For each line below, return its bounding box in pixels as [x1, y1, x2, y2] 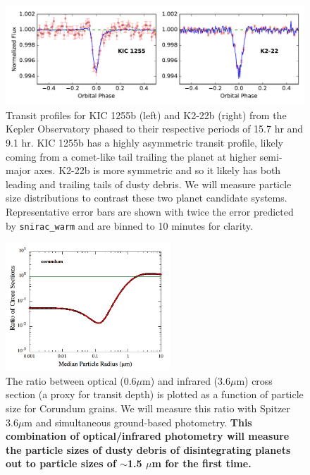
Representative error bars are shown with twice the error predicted [6, 204, 294, 218]
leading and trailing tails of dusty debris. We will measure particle [6, 176, 292, 191]
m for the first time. [151, 456, 252, 471]
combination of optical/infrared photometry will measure [6, 428, 290, 443]
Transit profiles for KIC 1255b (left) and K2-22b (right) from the [6, 107, 287, 122]
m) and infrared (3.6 [142, 373, 230, 388]
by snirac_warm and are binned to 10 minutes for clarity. [6, 218, 253, 233]
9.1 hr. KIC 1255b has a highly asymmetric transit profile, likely [6, 135, 283, 149]
